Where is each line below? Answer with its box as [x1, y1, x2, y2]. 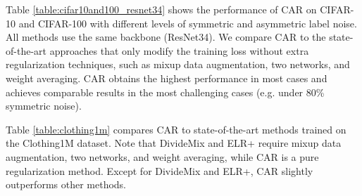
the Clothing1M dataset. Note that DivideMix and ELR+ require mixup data [6, 136, 342, 150]
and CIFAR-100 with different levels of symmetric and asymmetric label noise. [18, 15, 357, 30]
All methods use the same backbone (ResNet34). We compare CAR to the [6, 30, 326, 44]
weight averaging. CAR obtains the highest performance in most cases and [6, 70, 327, 85]
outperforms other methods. [6, 177, 127, 192]
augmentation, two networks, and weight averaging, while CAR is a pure [6, 149, 319, 164]
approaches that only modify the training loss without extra [49, 43, 309, 58]
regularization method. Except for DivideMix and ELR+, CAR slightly [6, 163, 313, 178]
